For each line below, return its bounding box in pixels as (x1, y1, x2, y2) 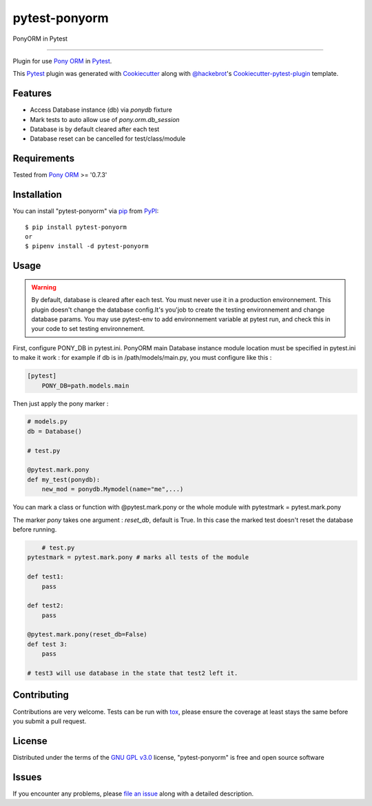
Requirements (12, 152, 75, 165)
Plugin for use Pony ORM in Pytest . (12, 57, 112, 65)
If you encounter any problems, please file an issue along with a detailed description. (12, 789, 254, 798)
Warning (31, 283, 56, 291)
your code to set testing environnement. (31, 325, 145, 333)
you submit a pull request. (12, 717, 87, 725)
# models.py (27, 418, 68, 425)
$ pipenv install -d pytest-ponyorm (25, 242, 149, 250)
